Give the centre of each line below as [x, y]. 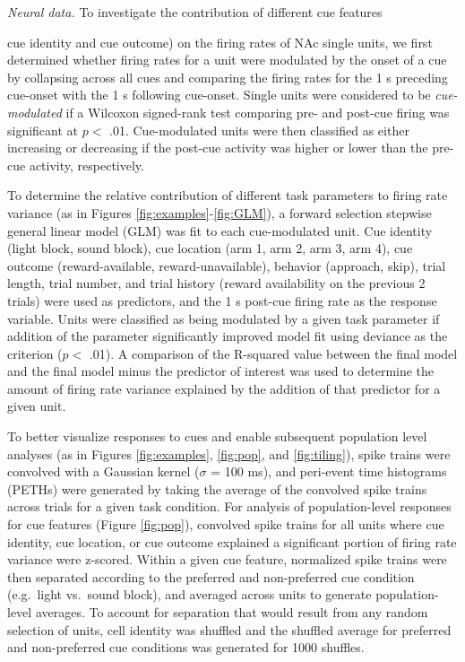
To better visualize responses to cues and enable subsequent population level [217, 436]
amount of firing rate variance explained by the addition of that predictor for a [224, 388]
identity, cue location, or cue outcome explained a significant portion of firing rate [232, 541]
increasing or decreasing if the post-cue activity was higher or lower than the [218, 148]
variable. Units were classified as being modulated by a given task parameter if [224, 318]
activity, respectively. [86, 165]
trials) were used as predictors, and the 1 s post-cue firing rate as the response [222, 300]
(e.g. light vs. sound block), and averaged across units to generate [189, 594]
